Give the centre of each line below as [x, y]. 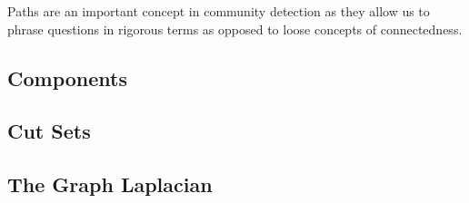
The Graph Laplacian [110, 184]
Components [67, 77]
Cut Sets [49, 131]
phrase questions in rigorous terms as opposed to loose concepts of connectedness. [235, 29]
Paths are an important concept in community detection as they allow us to [219, 11]
